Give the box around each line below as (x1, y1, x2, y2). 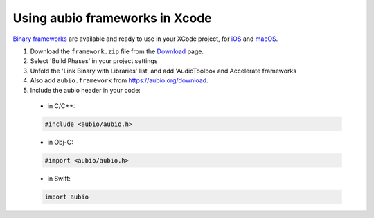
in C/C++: (47, 101, 75, 110)
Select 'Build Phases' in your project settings (30, 57, 158, 65)
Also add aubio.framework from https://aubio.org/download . (30, 76, 208, 84)
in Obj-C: (47, 138, 73, 146)
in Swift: (47, 174, 71, 183)
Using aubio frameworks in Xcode (12, 10, 213, 26)
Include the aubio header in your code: (30, 86, 141, 94)
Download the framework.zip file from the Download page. (30, 47, 204, 55)
